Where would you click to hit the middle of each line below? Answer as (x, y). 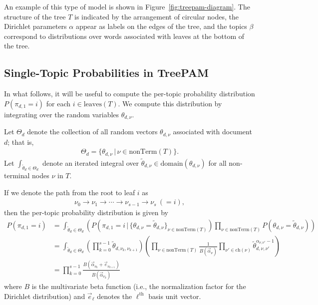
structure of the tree (35, 16)
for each (58, 103)
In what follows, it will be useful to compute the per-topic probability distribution (130, 94)
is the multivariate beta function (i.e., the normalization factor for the (139, 286)
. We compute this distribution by (170, 103)
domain (172, 163)
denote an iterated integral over (91, 162)
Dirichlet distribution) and (45, 296)
